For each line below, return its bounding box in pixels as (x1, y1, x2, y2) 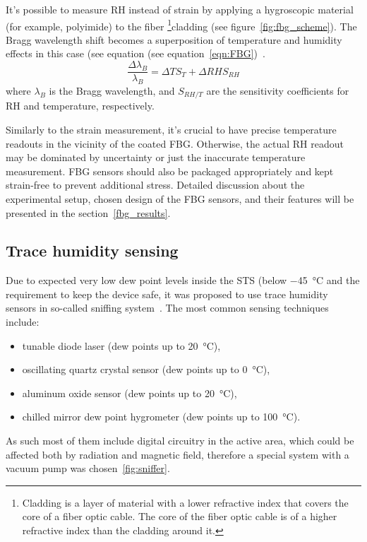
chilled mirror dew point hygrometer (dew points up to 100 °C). (22, 409, 301, 424)
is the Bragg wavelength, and (49, 83, 175, 98)
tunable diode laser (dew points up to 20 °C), (22, 338, 221, 353)
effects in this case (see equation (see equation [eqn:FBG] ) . (6, 46, 265, 61)
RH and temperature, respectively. (6, 98, 155, 113)
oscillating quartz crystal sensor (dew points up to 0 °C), (22, 362, 270, 377)
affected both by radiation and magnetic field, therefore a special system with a (6, 447, 349, 461)
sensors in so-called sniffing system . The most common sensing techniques (6, 300, 329, 315)
